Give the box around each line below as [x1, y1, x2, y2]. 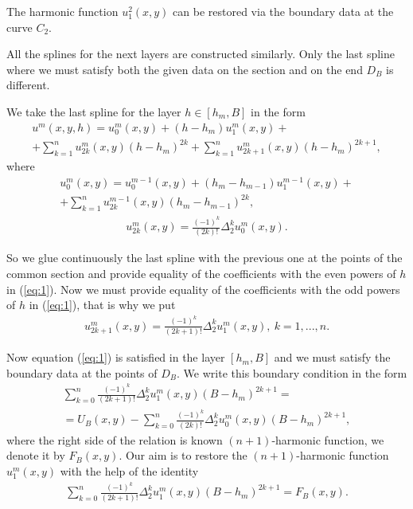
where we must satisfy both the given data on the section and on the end [6, 61, 363, 77]
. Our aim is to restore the [119, 447, 247, 464]
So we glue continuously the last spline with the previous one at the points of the [6, 249, 403, 266]
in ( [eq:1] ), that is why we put [29, 296, 176, 313]
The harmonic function [6, 3, 119, 19]
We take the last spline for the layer [6, 103, 181, 119]
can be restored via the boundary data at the [173, 3, 394, 19]
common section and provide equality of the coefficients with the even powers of [6, 265, 396, 282]
